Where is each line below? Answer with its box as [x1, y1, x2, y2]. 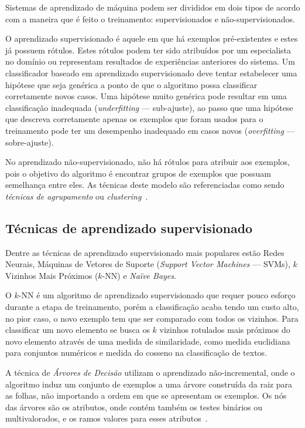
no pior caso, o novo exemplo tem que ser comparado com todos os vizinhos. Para [5, 312, 299, 324]
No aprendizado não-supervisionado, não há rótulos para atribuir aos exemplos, [5, 156, 290, 168]
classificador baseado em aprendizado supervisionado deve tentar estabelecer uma [5, 66, 297, 79]
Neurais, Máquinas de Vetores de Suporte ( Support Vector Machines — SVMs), [5, 258, 290, 270]
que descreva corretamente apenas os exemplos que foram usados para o [5, 113, 263, 125]
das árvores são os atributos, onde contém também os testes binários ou [5, 400, 263, 413]
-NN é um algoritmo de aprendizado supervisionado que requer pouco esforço [18, 289, 296, 301]
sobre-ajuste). [5, 136, 54, 148]
